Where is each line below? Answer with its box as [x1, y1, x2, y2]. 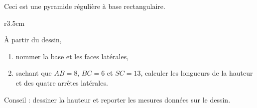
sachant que [15, 68, 52, 78]
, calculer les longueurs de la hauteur [140, 68, 253, 78]
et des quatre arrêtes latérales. [15, 77, 108, 88]
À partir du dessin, [4, 34, 62, 45]
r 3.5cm [4, 17, 25, 28]
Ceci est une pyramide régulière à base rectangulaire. [4, 1, 165, 11]
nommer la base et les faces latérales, [15, 51, 129, 61]
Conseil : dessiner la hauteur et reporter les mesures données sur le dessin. [4, 94, 231, 105]
